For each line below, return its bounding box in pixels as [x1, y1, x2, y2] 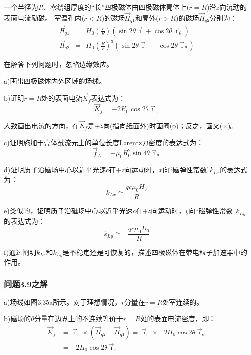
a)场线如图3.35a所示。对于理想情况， [4, 297, 122, 307]
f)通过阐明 [4, 247, 37, 257]
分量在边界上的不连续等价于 [34, 313, 123, 323]
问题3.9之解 [4, 278, 48, 290]
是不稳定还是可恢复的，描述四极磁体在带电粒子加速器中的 [63, 247, 248, 257]
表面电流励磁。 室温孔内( [4, 12, 84, 22]
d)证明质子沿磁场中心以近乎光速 [4, 165, 106, 175]
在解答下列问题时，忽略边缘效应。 [4, 59, 113, 69]
